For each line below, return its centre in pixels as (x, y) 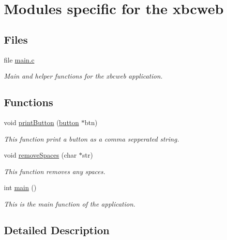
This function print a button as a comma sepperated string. (91, 138)
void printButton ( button (42, 122)
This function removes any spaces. (55, 171)
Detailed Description (57, 230)
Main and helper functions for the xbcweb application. (83, 76)
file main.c (19, 59)
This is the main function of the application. (70, 203)
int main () (20, 187)
